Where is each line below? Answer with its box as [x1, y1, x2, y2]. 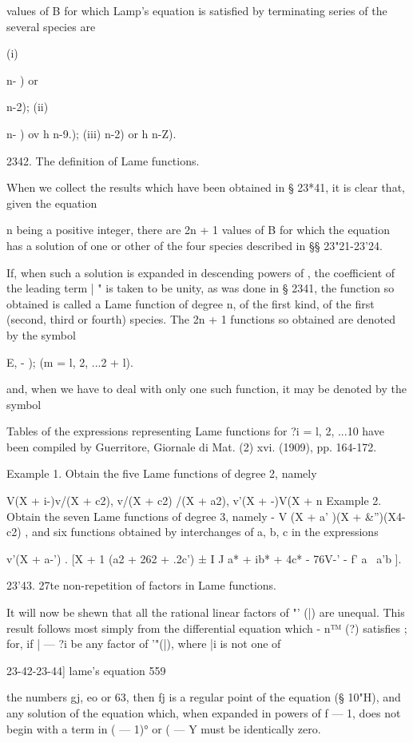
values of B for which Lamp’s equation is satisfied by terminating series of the [6, 2, 387, 18]
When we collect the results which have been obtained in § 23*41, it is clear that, [6, 179, 405, 196]
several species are [6, 18, 96, 34]
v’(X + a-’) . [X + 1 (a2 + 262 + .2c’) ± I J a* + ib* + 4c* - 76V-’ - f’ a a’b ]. [6, 550, 402, 566]
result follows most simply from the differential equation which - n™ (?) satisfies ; [6, 619, 407, 636]
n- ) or [6, 71, 38, 88]
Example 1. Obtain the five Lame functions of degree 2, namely [6, 465, 317, 482]
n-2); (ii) [6, 98, 49, 115]
